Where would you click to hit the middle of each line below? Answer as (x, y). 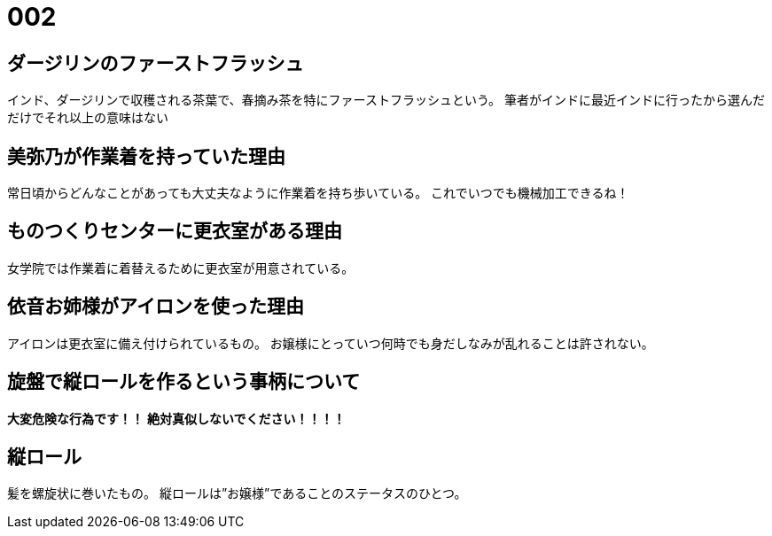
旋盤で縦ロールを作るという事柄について (184, 382)
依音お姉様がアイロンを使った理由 (156, 307)
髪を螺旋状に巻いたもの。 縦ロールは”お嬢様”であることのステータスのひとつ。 (237, 493)
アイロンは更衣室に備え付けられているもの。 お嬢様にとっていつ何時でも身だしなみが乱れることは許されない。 (331, 343)
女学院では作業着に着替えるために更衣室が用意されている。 (181, 268)
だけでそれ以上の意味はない (88, 118)
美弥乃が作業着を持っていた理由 (146, 156)
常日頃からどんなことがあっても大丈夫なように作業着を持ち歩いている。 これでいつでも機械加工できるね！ (318, 193)
